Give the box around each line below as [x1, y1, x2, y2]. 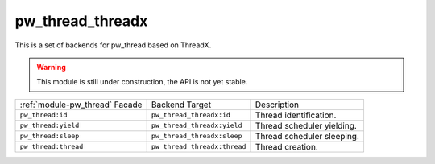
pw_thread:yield [19, 121, 80, 130]
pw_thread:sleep [19, 132, 80, 141]
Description [255, 99, 300, 110]
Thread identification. [255, 109, 337, 121]
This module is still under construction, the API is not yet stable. [36, 77, 248, 87]
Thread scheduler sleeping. [255, 130, 360, 141]
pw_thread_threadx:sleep [151, 132, 242, 141]
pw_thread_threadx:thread [151, 142, 246, 151]
